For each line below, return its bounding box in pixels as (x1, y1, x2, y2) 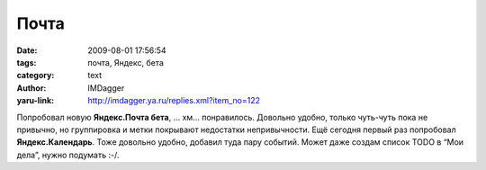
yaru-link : (16, 95, 54, 106)
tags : (16, 57, 37, 67)
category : (16, 70, 55, 81)
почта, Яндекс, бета (87, 57, 164, 67)
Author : (16, 82, 47, 94)
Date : (16, 45, 38, 56)
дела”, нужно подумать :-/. (16, 149, 120, 160)
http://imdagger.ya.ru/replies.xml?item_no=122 (87, 95, 261, 106)
